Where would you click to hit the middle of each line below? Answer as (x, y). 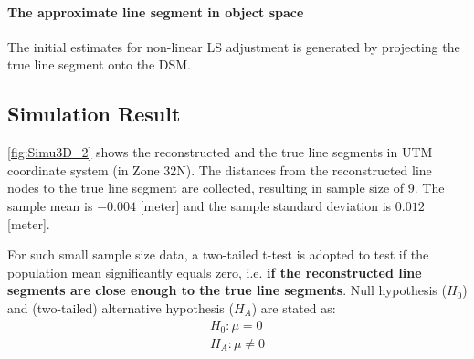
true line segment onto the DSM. (99, 64)
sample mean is (50, 205)
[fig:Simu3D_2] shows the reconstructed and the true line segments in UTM (220, 152)
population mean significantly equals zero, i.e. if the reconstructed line (215, 272)
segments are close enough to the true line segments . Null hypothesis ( (227, 290)
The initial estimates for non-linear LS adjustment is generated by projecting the (234, 46)
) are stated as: (294, 307)
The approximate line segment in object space (156, 11)
